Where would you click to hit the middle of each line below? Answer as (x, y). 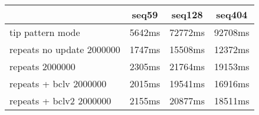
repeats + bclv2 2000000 (60, 101)
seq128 (187, 14)
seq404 (232, 14)
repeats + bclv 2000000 (58, 83)
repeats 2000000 (42, 66)
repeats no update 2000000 (65, 49)
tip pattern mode (45, 32)
